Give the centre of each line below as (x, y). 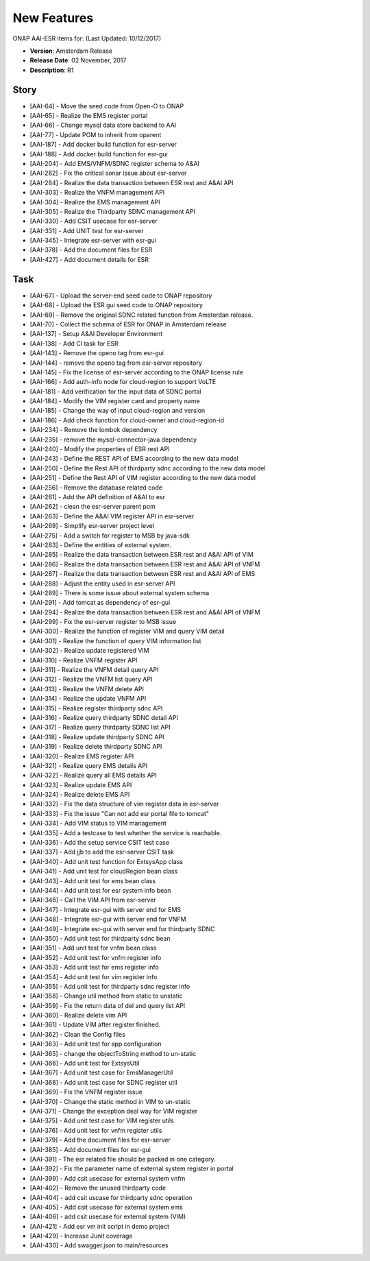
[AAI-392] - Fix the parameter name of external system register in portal (132, 1168)
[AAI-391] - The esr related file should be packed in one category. (123, 1159)
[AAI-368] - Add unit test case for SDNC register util (103, 1082)
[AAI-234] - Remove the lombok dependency (94, 430)
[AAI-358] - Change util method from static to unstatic (106, 996)
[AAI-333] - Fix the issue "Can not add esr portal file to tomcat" (119, 813)
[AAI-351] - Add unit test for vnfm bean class (93, 948)
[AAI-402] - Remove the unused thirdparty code (98, 1188)
